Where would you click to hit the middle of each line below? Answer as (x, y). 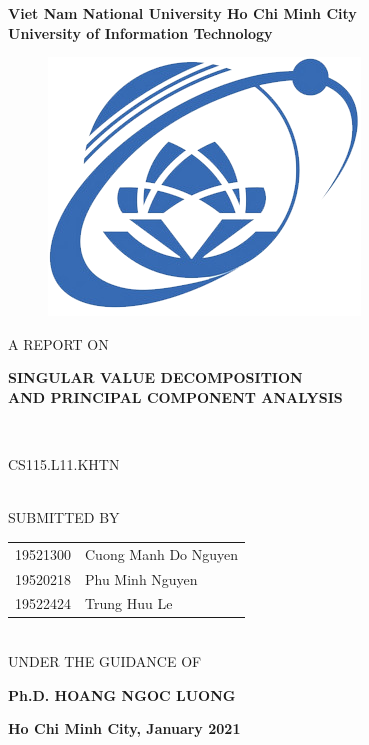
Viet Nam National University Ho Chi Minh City (182, 13)
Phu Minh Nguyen (141, 578)
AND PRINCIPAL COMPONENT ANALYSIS (175, 396)
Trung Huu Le (129, 603)
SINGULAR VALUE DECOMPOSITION (155, 377)
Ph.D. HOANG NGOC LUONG (122, 694)
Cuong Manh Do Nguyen (162, 553)
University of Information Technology (140, 32)
